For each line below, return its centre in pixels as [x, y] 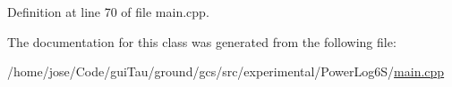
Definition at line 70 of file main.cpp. [108, 12]
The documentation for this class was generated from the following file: [202, 41]
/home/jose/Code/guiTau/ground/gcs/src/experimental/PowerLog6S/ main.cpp [226, 71]
